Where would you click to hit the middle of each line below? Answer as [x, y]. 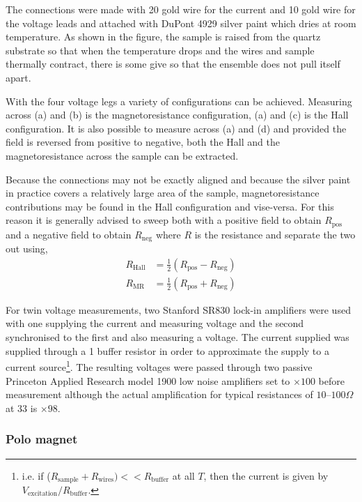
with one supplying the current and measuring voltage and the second [155, 323]
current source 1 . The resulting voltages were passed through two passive [159, 366]
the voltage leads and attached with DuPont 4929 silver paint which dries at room [181, 23]
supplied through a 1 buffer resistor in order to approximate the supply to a [167, 350]
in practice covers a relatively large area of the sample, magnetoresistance [163, 193]
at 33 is [22, 408]
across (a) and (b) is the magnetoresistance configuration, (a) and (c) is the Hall [177, 115]
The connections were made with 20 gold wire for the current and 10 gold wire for [181, 9]
